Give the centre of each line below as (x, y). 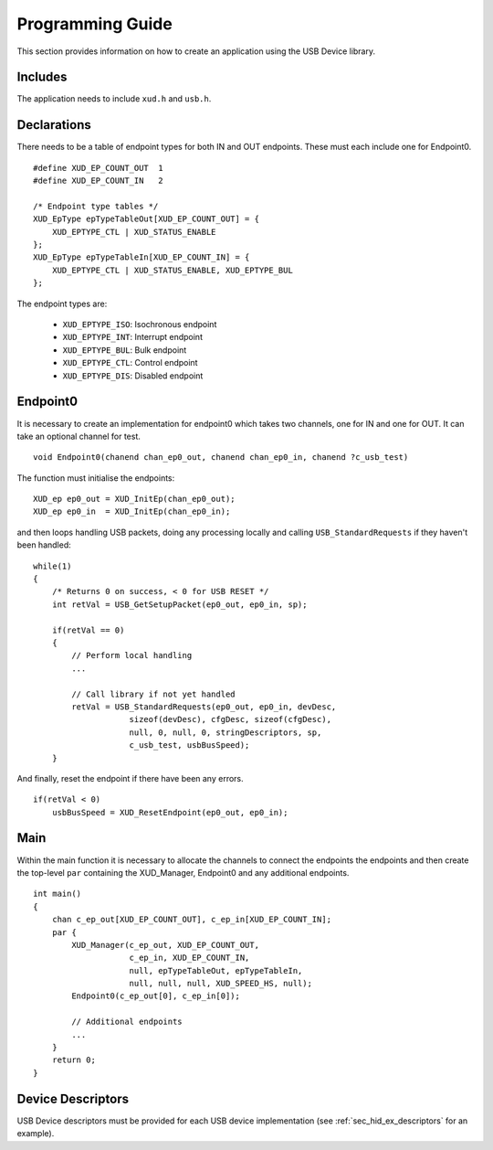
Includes (42, 77)
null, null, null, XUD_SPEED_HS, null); (220, 984)
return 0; (73, 1060)
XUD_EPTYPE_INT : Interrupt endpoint (132, 337)
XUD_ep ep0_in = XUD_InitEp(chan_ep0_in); (132, 511)
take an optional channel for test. (79, 436)
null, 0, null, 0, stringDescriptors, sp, (226, 732)
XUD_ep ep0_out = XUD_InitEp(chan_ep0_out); (135, 499)
